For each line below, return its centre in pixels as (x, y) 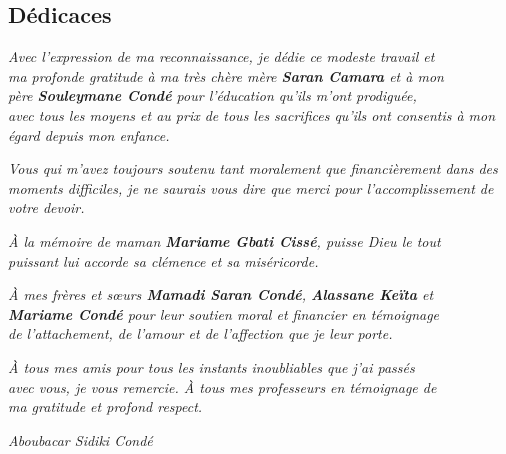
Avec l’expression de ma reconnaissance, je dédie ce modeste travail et (221, 56)
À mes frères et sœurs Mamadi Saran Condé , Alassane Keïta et (221, 294)
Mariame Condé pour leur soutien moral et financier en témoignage (224, 313)
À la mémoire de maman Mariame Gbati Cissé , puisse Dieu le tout (224, 240)
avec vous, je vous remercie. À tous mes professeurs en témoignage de (222, 386)
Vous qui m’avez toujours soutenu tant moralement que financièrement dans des (253, 168)
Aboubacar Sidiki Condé (80, 439)
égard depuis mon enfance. (89, 134)
